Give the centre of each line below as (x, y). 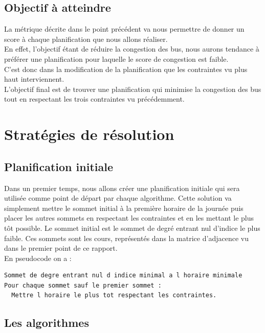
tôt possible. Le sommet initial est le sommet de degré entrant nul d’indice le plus (132, 228)
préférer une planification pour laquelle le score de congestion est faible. (116, 58)
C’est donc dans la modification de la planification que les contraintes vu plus (126, 69)
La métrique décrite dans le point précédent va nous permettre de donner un (124, 29)
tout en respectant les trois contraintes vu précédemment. (94, 99)
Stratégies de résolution (89, 134)
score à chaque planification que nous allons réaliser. (86, 39)
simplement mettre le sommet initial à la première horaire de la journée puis (124, 208)
